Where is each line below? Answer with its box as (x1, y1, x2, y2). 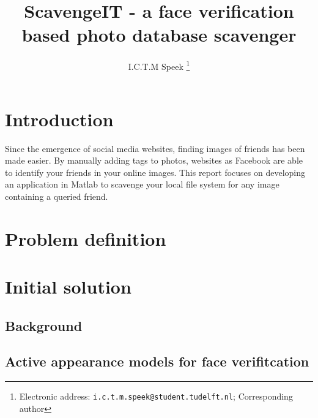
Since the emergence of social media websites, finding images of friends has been (5, 142, 305, 154)
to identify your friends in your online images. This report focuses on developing (5, 165, 306, 178)
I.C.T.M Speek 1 (128, 58, 190, 72)
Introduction (5, 106, 114, 131)
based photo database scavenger (21, 22, 297, 47)
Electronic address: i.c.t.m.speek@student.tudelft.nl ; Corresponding (19, 390, 293, 403)
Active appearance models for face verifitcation (5, 352, 309, 371)
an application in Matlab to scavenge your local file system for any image (5, 178, 279, 191)
